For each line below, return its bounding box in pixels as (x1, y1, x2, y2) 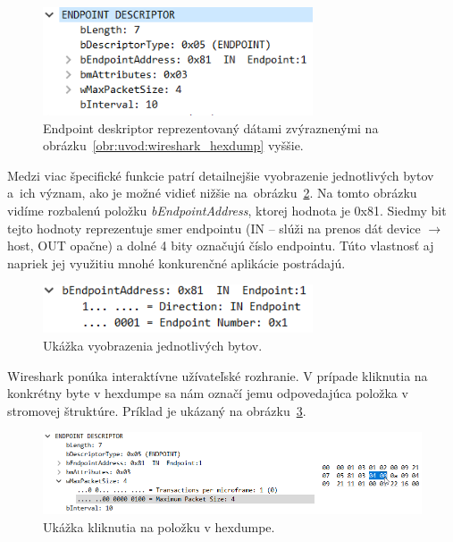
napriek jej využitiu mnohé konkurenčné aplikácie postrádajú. (7, 253, 346, 272)
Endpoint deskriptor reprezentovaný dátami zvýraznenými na (43, 118, 379, 137)
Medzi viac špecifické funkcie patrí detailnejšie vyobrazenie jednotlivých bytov (7, 165, 434, 184)
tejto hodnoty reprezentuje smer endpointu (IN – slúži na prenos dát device (7, 218, 421, 237)
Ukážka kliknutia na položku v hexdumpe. (43, 517, 275, 536)
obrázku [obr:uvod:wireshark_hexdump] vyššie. (43, 136, 304, 155)
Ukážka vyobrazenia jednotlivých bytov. (43, 336, 263, 355)
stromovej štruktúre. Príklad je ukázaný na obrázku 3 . (7, 401, 306, 419)
